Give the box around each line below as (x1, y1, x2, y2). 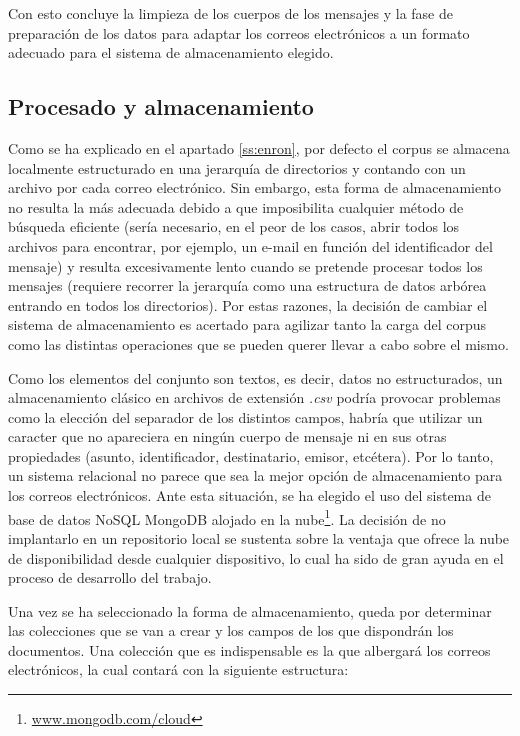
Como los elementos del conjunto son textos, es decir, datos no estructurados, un (8, 367, 503, 388)
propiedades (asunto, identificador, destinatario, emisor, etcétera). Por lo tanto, (8, 445, 494, 466)
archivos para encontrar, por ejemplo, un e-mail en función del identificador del (8, 235, 493, 256)
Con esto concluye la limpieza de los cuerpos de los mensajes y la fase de (8, 3, 453, 23)
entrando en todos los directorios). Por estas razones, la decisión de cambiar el (8, 294, 488, 315)
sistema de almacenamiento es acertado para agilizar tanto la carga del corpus (8, 314, 487, 335)
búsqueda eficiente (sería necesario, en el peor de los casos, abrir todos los (8, 216, 460, 237)
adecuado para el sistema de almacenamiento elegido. (8, 42, 334, 63)
